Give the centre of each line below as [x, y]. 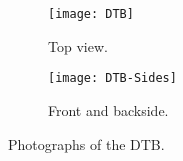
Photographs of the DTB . [86, 143]
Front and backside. [108, 109]
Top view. [78, 45]
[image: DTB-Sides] [112, 78]
